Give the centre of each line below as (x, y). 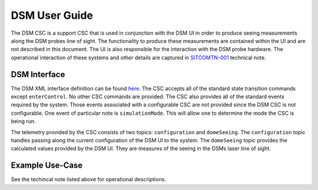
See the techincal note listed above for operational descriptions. (88, 179)
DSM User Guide (52, 15)
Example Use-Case (47, 166)
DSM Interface (38, 74)
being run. (23, 121)
